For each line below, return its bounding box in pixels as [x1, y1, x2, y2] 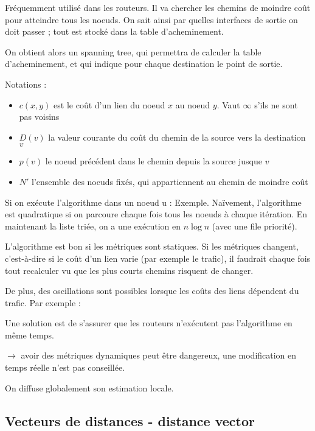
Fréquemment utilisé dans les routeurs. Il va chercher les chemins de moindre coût [5, 1, 311, 13]
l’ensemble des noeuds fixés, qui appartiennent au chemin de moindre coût [32, 175, 308, 187]
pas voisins [19, 110, 60, 123]
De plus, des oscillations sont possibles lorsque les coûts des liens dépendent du [5, 284, 299, 297]
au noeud [175, 98, 210, 111]
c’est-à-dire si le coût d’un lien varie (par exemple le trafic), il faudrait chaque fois [5, 251, 311, 264]
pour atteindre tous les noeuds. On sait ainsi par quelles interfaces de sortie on [5, 13, 298, 26]
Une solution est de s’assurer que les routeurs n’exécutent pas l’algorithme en [5, 317, 292, 329]
